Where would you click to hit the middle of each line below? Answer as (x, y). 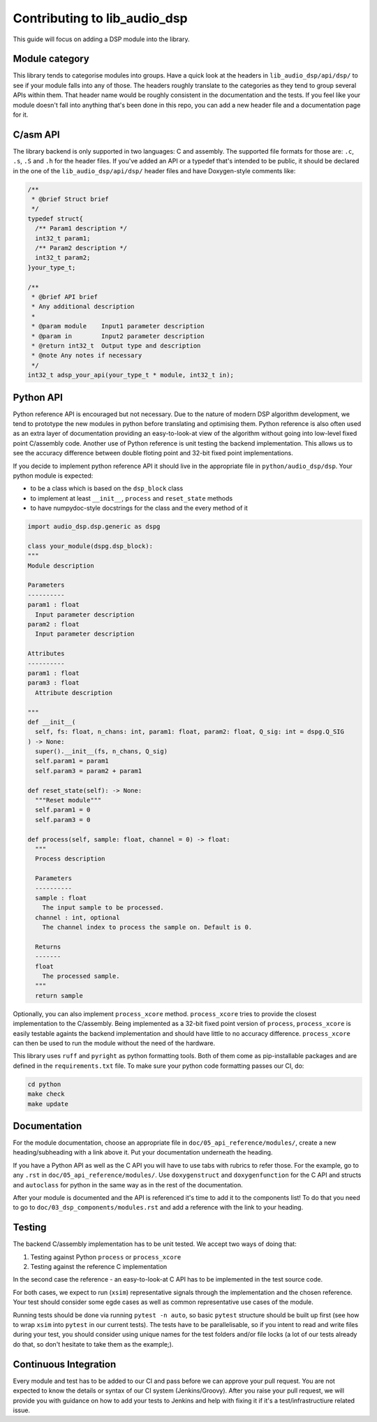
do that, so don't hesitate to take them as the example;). (93, 1344)
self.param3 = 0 (63, 820)
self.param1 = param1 (72, 761)
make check (46, 1094)
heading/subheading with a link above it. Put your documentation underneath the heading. (143, 1152)
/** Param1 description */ (81, 228)
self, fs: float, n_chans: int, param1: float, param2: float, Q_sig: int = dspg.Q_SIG (190, 732)
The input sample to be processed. (103, 908)
